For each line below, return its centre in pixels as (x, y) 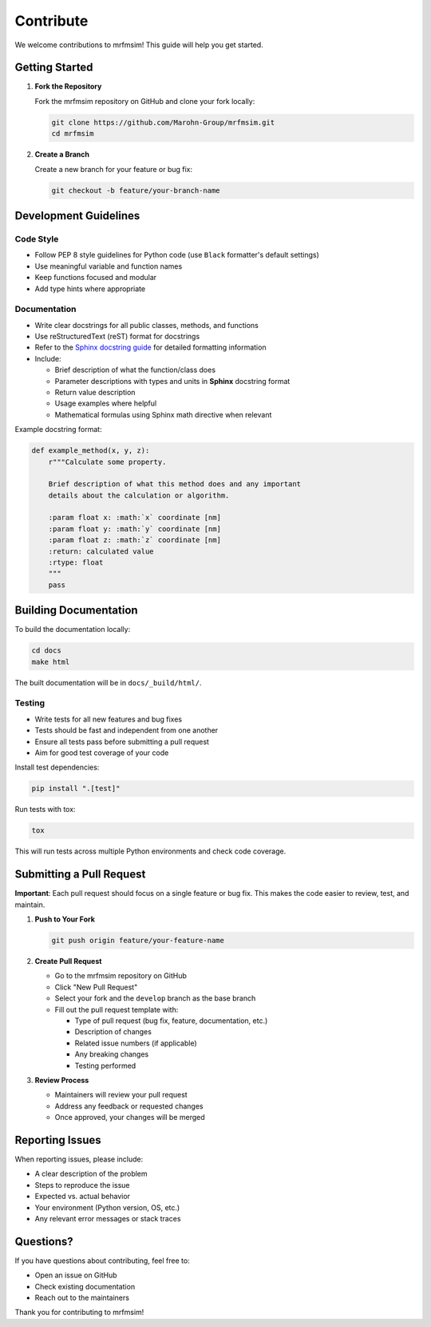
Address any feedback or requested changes (129, 1106)
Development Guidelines (77, 216)
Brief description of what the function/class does (135, 370)
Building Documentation (77, 611)
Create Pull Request (68, 961)
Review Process (62, 1080)
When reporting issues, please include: (79, 1159)
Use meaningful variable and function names (109, 266)
